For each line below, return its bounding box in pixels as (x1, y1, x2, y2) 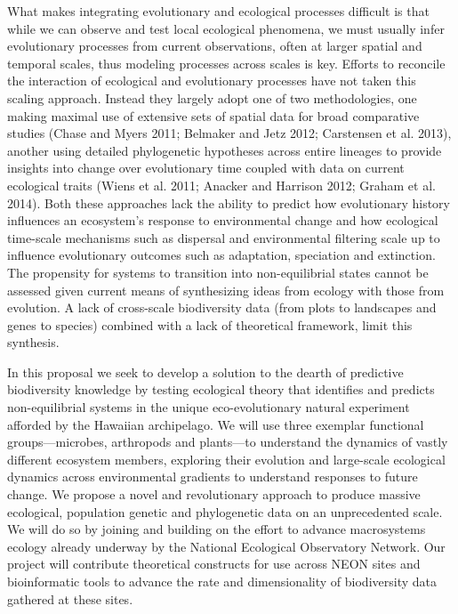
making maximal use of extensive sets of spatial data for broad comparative (7, 106, 420, 125)
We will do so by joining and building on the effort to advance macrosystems (7, 520, 426, 538)
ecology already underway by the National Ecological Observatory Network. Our (7, 537, 446, 555)
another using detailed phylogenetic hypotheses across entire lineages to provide (7, 141, 442, 159)
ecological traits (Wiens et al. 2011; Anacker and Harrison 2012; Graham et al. (7, 175, 436, 194)
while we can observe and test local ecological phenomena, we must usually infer (7, 19, 445, 37)
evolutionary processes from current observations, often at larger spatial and (7, 36, 422, 55)
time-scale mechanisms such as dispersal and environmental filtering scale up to (7, 228, 440, 246)
